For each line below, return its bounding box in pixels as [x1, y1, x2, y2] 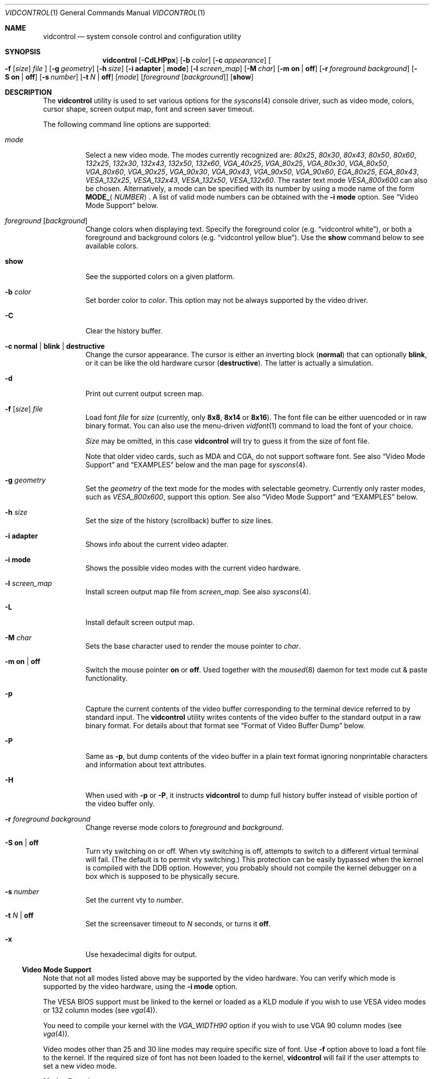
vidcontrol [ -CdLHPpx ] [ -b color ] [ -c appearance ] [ [102, 56, 271, 64]
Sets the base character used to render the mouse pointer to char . [85, 642, 301, 650]
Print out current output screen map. [85, 389, 204, 398]
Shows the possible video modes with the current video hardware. [85, 564, 301, 572]
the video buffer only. [85, 799, 155, 808]
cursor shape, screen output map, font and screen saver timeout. [43, 105, 254, 113]
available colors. [85, 242, 139, 250]
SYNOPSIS [5, 47, 41, 56]
